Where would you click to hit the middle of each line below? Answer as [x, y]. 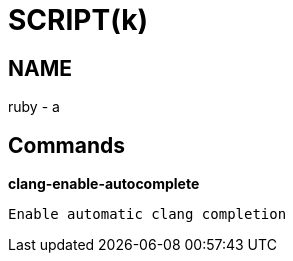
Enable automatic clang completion [147, 214]
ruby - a [34, 107]
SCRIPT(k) [78, 20]
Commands [67, 145]
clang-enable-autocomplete [104, 184]
